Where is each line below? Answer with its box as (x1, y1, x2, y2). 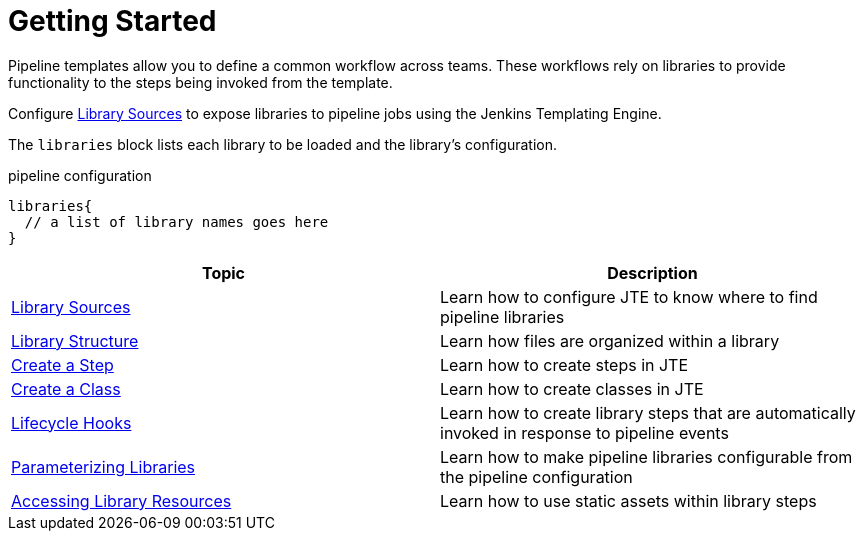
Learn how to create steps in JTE (440, 354, 689, 375)
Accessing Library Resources (11, 490, 232, 511)
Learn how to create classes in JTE (440, 378, 704, 399)
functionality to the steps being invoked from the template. (8, 73, 393, 91)
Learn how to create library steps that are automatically (440, 402, 856, 423)
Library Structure (11, 330, 139, 351)
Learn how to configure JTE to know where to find (440, 286, 818, 307)
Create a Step (11, 354, 114, 375)
